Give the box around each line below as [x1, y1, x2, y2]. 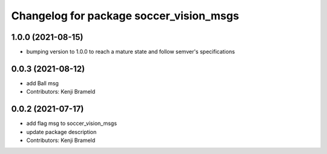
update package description [26, 128, 97, 135]
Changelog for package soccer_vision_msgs [11, 9, 239, 22]
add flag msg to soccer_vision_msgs [26, 120, 117, 127]
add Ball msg [26, 79, 59, 87]
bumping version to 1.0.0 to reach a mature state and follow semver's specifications [26, 48, 236, 56]
